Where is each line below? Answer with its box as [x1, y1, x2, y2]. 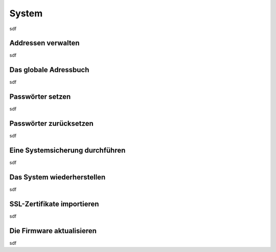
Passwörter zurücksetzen [9, 119, 94, 128]
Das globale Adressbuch [9, 65, 89, 74]
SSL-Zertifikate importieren [9, 199, 99, 208]
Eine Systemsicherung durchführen [9, 146, 126, 154]
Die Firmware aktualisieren [9, 226, 97, 235]
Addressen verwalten [9, 39, 80, 48]
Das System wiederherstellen [9, 173, 106, 181]
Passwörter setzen [9, 93, 71, 101]
